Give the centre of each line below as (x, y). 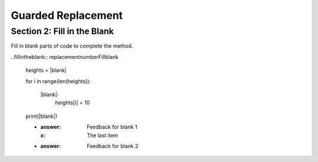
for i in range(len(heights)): (58, 81)
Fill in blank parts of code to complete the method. (72, 46)
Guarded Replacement (67, 15)
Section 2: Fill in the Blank (62, 31)
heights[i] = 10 (72, 103)
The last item (102, 135)
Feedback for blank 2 (112, 146)
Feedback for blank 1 (112, 127)
